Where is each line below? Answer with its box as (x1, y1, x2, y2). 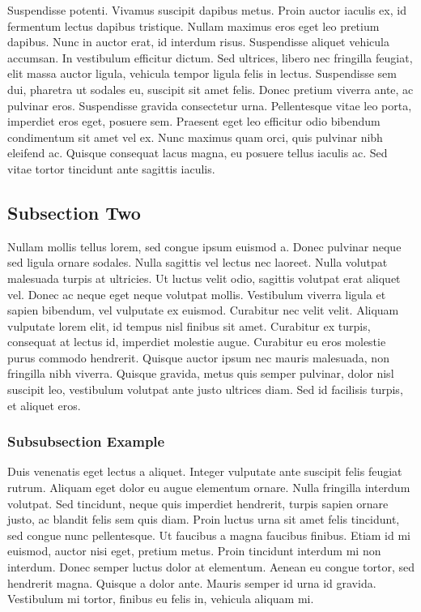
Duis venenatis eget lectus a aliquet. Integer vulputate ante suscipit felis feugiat (7, 463, 402, 480)
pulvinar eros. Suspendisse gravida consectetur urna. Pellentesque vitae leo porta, (7, 96, 412, 113)
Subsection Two (7, 199, 141, 225)
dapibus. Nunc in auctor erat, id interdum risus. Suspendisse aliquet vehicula (7, 33, 390, 50)
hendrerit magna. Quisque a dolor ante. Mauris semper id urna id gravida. (7, 574, 376, 591)
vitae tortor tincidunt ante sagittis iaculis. (7, 160, 215, 177)
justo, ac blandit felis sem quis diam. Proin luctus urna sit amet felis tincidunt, (7, 511, 400, 528)
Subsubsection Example (7, 431, 165, 452)
